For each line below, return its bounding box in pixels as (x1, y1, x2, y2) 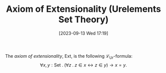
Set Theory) (58, 14, 109, 25)
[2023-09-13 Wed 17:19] (59, 30, 108, 36)
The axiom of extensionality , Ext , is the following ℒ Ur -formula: (5, 53, 133, 60)
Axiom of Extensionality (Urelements (5, 3, 162, 15)
